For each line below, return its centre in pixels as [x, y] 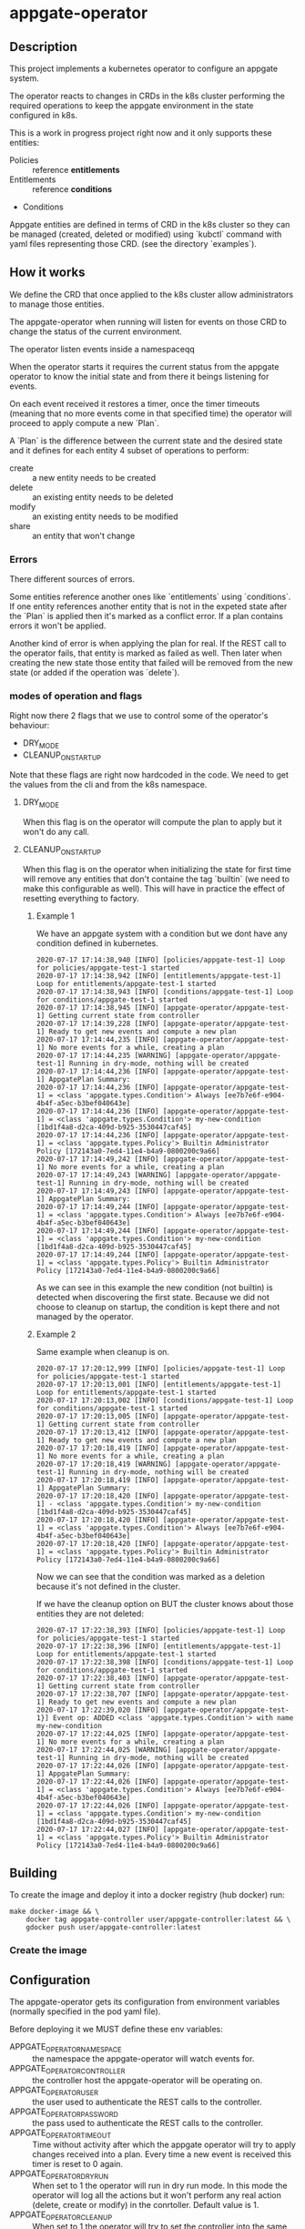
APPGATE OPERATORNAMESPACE [66, 2048]
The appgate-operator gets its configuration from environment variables [145, 2002]
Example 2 [56, 1334]
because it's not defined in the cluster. [108, 1586]
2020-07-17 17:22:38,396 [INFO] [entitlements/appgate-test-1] [159, 1646]
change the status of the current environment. [96, 331]
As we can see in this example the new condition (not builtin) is [154, 1288]
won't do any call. [56, 831]
